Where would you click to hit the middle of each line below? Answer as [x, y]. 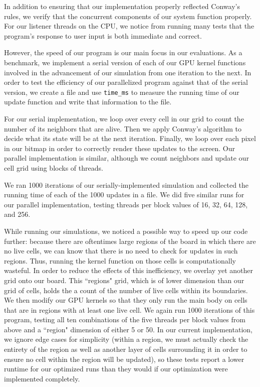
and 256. [17, 214]
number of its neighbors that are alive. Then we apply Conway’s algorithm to [123, 128]
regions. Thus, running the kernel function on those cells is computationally [120, 260]
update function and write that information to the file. [88, 102]
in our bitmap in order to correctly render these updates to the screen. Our [120, 148]
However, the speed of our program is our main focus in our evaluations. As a [123, 52]
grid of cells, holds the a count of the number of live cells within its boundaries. [126, 290]
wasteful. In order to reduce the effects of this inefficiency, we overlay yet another [128, 270]
